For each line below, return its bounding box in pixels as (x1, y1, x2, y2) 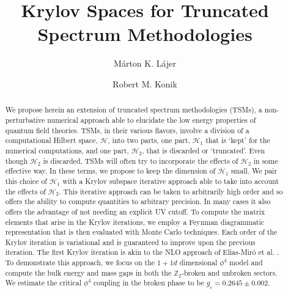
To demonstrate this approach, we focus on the (5, 257, 155, 268)
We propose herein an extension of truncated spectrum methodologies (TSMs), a (5, 105, 262, 115)
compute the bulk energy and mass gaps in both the (5, 267, 172, 277)
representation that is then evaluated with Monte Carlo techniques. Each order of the (5, 227, 278, 237)
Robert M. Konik (113, 77, 177, 90)
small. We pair (231, 166, 278, 176)
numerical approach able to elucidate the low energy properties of (47, 114, 256, 125)
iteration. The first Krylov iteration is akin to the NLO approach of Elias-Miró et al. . (5, 247, 279, 257)
